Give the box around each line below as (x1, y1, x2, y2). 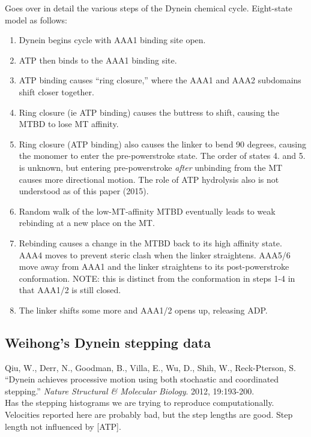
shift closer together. (19, 85, 94, 98)
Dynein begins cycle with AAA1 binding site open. (19, 34, 206, 46)
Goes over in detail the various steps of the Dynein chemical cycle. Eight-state (5, 2, 292, 14)
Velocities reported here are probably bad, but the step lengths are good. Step (5, 408, 293, 421)
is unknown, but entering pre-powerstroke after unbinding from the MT (19, 161, 283, 173)
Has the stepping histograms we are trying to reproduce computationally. (5, 396, 274, 409)
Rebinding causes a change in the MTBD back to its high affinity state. (19, 236, 282, 249)
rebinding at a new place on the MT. (19, 216, 155, 229)
